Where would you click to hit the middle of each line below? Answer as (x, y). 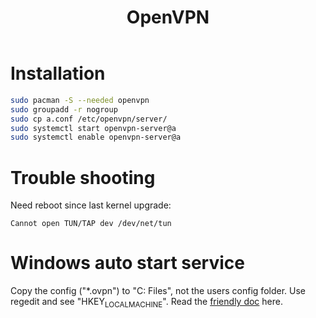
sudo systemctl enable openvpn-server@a (96, 137)
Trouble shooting (83, 177)
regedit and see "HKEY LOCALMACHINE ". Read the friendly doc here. (146, 303)
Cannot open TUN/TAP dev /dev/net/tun (91, 224)
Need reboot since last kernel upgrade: (91, 205)
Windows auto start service (127, 263)
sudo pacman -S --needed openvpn (80, 100)
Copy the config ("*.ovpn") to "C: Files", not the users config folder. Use (158, 291)
